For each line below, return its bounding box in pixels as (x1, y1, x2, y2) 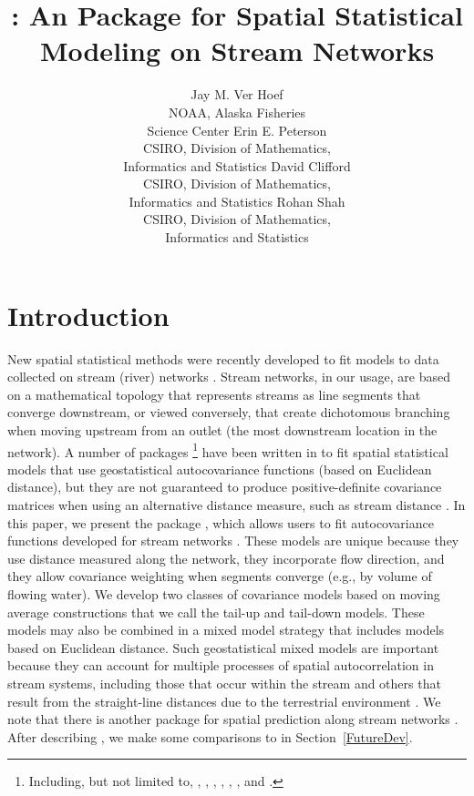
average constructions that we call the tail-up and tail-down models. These (7, 602, 425, 621)
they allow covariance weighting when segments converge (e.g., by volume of (7, 566, 432, 586)
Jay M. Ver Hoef (191, 85, 283, 104)
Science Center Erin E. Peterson (147, 120, 327, 139)
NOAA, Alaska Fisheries (168, 102, 306, 121)
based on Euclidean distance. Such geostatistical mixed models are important (7, 638, 439, 657)
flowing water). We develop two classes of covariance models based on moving (7, 584, 440, 603)
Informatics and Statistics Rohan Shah (129, 191, 345, 210)
